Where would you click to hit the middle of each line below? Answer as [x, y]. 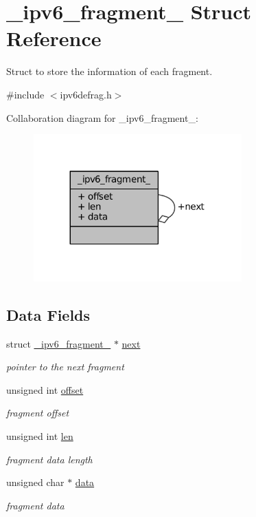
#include [25, 94]
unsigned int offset [45, 389]
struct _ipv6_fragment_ [59, 343]
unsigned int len [40, 435]
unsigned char [35, 482]
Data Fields [48, 314]
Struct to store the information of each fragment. [109, 71]
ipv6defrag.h [86, 94]
